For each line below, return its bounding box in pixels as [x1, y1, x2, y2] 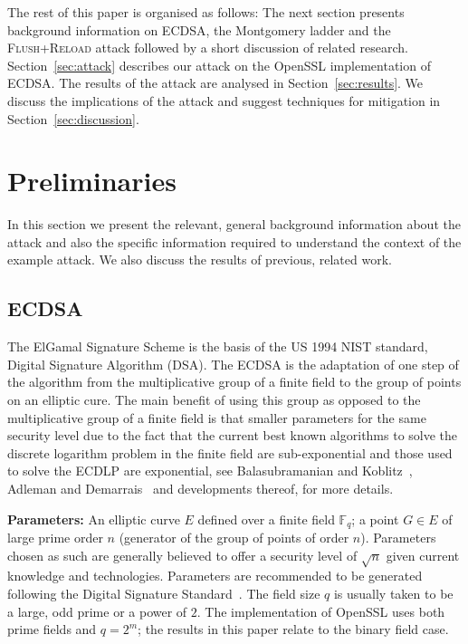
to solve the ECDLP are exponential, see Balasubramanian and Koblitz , [7, 461, 413, 480]
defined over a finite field [197, 509, 335, 528]
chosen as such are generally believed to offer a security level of [7, 545, 358, 564]
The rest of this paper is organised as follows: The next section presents [7, 3, 405, 21]
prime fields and [7, 620, 97, 639]
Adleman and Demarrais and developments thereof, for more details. [7, 479, 394, 498]
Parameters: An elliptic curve [7, 509, 180, 528]
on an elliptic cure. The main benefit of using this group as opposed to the [7, 390, 421, 409]
